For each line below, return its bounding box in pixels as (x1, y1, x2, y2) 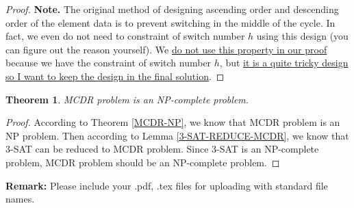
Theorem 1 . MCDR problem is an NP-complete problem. (5, 92, 249, 106)
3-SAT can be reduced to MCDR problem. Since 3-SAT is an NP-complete (5, 142, 319, 156)
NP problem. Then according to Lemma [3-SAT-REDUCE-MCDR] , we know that (5, 128, 349, 142)
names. (5, 192, 35, 206)
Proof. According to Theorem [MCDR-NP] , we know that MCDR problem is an (5, 115, 340, 129)
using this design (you (256, 29, 349, 43)
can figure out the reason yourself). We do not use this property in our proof (5, 42, 327, 56)
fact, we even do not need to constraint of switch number (5, 29, 245, 43)
